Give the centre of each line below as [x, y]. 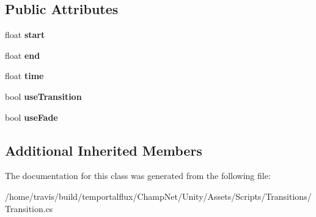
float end [23, 55]
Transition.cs [29, 208]
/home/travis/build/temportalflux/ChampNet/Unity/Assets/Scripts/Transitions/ [158, 196]
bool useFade [31, 117]
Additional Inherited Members [104, 150]
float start [25, 35]
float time [24, 76]
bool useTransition [43, 96]
